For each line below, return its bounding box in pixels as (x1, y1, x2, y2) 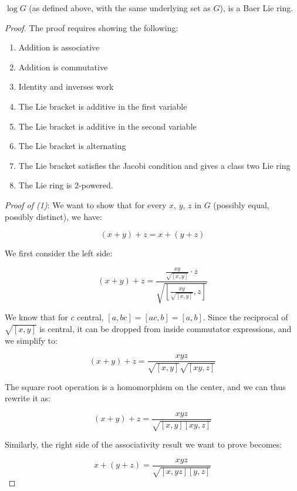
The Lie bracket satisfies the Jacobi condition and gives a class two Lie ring (18, 159, 291, 171)
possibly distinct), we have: (5, 210, 102, 222)
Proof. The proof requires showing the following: (5, 21, 178, 33)
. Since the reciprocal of (203, 311, 288, 323)
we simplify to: (5, 334, 58, 346)
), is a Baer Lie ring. (220, 2, 293, 13)
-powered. (78, 179, 113, 191)
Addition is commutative (18, 60, 108, 73)
